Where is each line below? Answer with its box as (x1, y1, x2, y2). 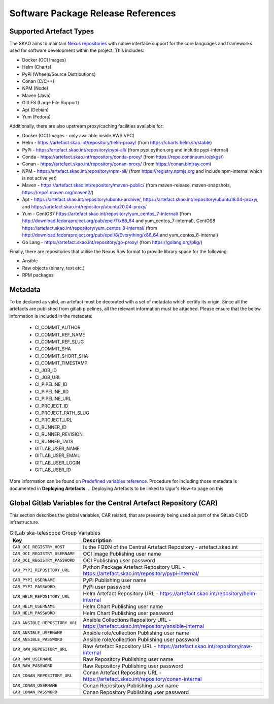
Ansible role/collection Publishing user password (83, 636, 200, 643)
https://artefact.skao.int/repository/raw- (157, 642, 253, 650)
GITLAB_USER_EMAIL (35, 452, 80, 458)
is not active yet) (22, 175, 57, 181)
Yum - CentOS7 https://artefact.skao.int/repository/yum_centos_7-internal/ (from (22, 211, 191, 217)
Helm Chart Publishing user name (83, 603, 163, 610)
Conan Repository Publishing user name (83, 682, 179, 689)
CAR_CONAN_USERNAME (12, 683, 58, 688)
